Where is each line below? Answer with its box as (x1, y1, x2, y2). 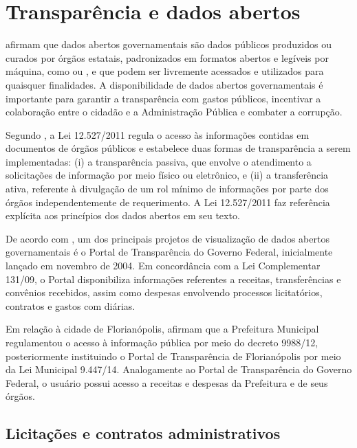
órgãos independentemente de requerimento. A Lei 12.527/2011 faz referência (6, 194, 330, 209)
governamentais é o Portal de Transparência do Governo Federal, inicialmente (6, 245, 333, 259)
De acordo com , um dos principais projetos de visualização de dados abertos (6, 231, 329, 245)
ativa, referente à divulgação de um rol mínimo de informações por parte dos (6, 181, 329, 196)
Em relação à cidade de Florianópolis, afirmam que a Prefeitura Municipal (6, 322, 319, 336)
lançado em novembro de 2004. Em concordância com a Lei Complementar (6, 258, 321, 273)
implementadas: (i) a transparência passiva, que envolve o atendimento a (6, 154, 312, 168)
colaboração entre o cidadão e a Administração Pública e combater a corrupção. (6, 104, 343, 119)
